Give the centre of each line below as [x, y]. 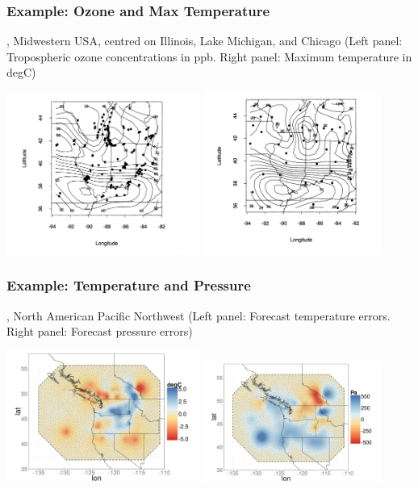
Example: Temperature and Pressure [129, 285]
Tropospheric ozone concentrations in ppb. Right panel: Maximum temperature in [209, 56]
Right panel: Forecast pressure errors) [100, 331]
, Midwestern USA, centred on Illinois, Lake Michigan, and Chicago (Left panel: [205, 41]
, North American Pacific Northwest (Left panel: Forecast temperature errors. [199, 315]
